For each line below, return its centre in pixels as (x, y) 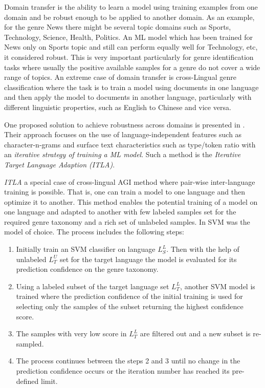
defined (27, 381)
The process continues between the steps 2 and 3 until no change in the (128, 361)
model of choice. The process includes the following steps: (94, 232)
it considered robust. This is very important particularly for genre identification (129, 57)
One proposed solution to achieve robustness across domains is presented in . (125, 124)
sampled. (30, 343)
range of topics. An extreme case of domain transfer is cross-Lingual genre (120, 77)
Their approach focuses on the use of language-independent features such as (123, 134)
